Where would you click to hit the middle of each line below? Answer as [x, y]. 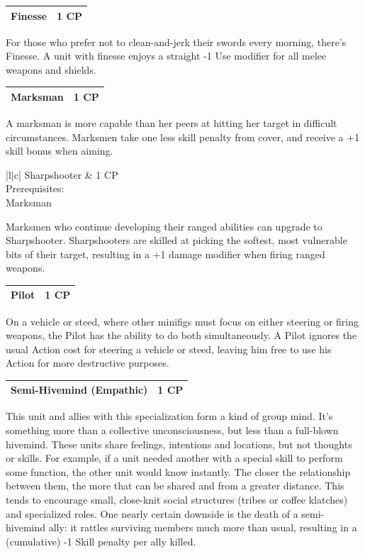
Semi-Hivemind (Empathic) [79, 390]
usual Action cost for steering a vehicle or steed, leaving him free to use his [169, 349]
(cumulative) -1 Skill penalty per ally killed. [101, 541]
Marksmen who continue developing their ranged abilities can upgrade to [164, 226]
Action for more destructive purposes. [88, 363]
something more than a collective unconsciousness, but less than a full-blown [172, 430]
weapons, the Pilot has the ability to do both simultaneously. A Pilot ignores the [181, 335]
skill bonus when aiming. [60, 151]
